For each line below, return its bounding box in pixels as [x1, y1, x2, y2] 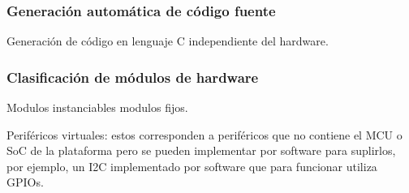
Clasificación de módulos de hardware [6, 66, 259, 87]
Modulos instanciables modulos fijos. [6, 99, 188, 116]
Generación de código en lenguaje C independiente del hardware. [6, 32, 329, 49]
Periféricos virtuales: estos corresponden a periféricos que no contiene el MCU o [6, 126, 403, 143]
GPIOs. [6, 174, 44, 191]
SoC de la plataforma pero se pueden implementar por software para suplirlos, [6, 142, 396, 159]
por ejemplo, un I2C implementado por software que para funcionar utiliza [6, 157, 377, 174]
